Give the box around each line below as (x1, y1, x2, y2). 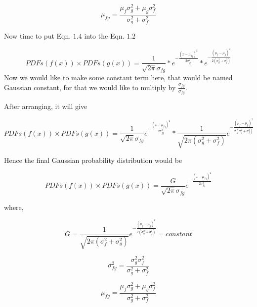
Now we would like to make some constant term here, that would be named (4, 72, 233, 83)
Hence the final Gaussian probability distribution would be (4, 154, 182, 165)
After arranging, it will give (4, 101, 87, 111)
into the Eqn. (84, 31, 125, 41)
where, (4, 202, 24, 212)
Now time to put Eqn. (4, 31, 71, 41)
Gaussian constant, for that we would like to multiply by (4, 82, 176, 92)
